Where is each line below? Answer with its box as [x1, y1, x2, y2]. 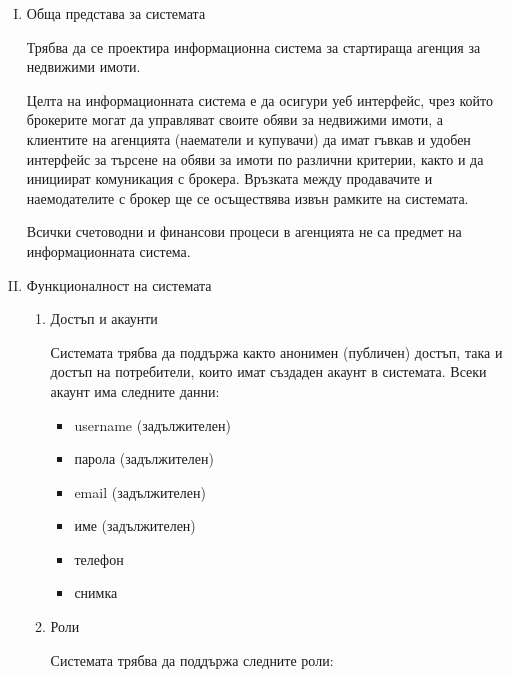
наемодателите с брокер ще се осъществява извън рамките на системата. [26, 187, 469, 208]
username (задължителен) [74, 414, 231, 435]
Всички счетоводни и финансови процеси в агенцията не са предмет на [26, 221, 462, 242]
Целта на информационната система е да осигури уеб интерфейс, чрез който [26, 89, 493, 110]
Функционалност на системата [26, 274, 212, 295]
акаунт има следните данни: [50, 380, 220, 401]
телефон [74, 548, 124, 569]
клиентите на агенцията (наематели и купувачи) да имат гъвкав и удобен [26, 128, 471, 149]
